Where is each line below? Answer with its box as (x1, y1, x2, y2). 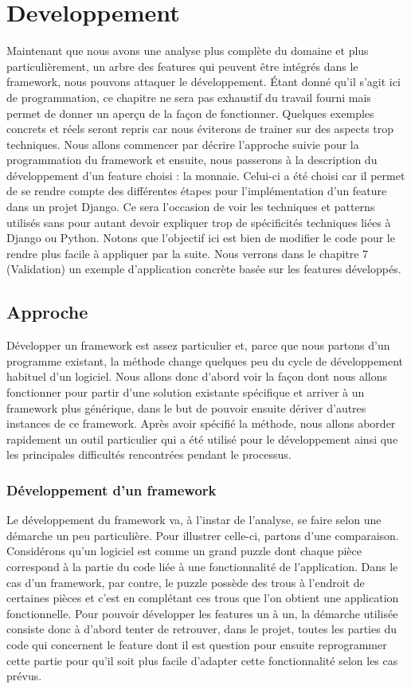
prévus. (6, 667, 42, 684)
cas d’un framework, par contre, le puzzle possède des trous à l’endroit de (6, 574, 365, 590)
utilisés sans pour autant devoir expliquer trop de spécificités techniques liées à (6, 213, 391, 230)
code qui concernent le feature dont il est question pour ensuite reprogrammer (6, 636, 387, 652)
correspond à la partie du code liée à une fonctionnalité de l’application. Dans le (6, 558, 398, 574)
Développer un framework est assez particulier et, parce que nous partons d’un (6, 337, 390, 354)
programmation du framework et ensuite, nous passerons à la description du (6, 151, 378, 168)
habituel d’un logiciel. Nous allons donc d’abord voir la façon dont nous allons (6, 368, 388, 385)
